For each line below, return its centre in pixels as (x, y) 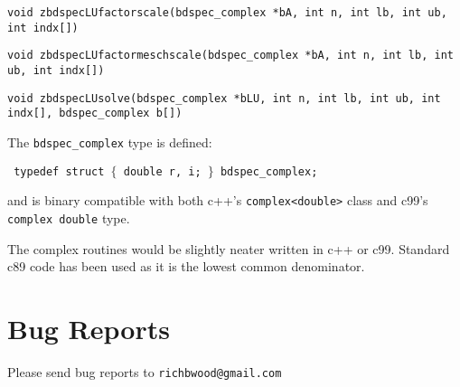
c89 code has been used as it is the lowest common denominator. (186, 266)
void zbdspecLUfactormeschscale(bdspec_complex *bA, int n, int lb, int (230, 56)
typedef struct (59, 171)
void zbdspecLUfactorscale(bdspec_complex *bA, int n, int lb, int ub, (227, 13)
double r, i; (162, 171)
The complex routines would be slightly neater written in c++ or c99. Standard (229, 248)
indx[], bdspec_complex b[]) (95, 113)
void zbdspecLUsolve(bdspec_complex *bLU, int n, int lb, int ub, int (224, 98)
